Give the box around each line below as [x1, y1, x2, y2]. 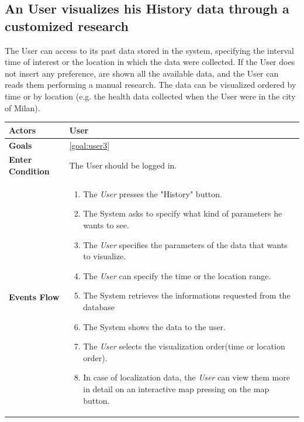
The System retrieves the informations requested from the [83, 289, 291, 301]
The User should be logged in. [69, 159, 177, 171]
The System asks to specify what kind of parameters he [83, 207, 282, 219]
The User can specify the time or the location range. [83, 269, 271, 282]
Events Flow [9, 291, 60, 303]
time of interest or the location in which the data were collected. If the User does [5, 56, 295, 68]
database [83, 300, 115, 313]
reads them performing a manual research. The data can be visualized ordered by [5, 78, 296, 91]
